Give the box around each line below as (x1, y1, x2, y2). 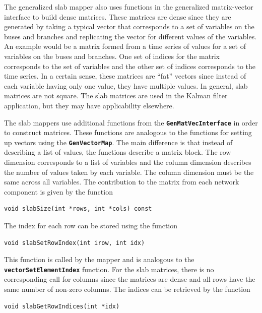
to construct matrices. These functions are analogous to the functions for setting (4, 127, 252, 138)
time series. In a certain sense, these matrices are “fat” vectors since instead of (4, 71, 246, 81)
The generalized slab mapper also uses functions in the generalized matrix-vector (4, 2, 253, 12)
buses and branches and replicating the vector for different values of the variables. (4, 31, 257, 41)
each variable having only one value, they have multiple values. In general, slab (4, 80, 248, 91)
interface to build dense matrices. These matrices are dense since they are (4, 11, 231, 22)
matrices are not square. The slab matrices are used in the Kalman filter (4, 90, 228, 101)
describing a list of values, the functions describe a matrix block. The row (4, 147, 231, 157)
